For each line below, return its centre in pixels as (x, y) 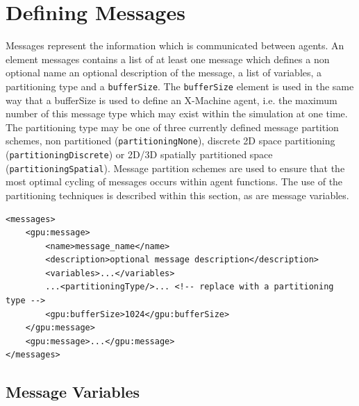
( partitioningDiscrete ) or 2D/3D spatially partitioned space (139, 154)
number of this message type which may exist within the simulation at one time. (177, 113)
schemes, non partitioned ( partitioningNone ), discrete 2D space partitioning (170, 141)
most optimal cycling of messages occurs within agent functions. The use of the (174, 181)
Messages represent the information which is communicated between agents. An (175, 45)
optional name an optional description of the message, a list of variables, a (164, 73)
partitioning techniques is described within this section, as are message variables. (177, 195)
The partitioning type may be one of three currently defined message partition (172, 127)
